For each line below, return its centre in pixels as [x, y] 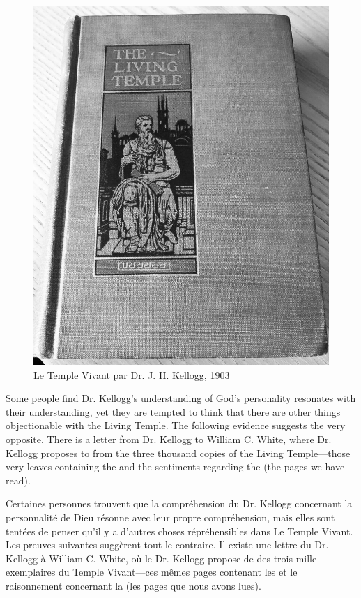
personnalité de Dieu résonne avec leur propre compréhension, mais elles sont [170, 517]
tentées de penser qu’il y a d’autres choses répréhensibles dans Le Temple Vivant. [179, 531]
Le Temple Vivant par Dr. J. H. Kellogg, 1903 [132, 374]
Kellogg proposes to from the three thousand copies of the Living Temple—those [178, 453]
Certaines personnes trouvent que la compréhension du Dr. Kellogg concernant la [179, 503]
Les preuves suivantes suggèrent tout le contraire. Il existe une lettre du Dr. [167, 545]
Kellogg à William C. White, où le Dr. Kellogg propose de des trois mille [161, 558]
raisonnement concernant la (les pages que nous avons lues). [133, 585]
